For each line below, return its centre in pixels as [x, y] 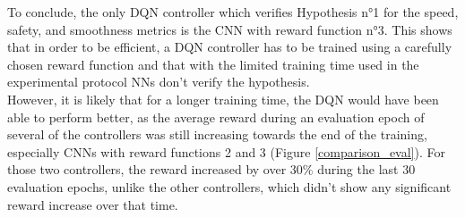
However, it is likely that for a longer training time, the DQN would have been [223, 99]
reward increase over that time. [93, 204]
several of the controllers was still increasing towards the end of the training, [217, 134]
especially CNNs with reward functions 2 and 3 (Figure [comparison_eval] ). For [226, 151]
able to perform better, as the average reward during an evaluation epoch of [216, 117]
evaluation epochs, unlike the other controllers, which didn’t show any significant [229, 186]
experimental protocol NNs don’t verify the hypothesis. [159, 82]
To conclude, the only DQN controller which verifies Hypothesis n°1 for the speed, [233, 12]
